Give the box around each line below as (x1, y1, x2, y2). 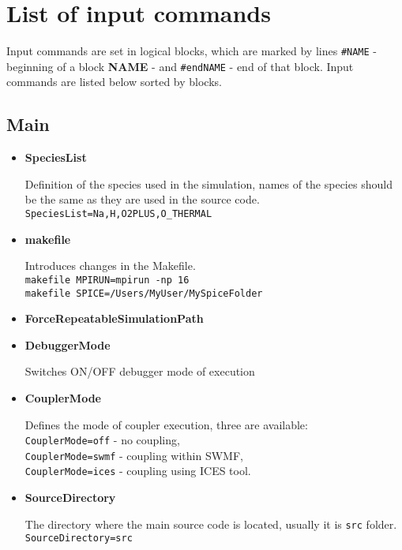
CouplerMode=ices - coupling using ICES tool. (24, 462, 251, 479)
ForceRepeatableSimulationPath (24, 310, 204, 327)
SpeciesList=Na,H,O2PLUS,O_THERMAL (24, 208, 212, 220)
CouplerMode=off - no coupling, (24, 432, 180, 448)
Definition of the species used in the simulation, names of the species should (24, 175, 393, 192)
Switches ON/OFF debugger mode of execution (24, 363, 255, 380)
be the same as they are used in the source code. (24, 191, 260, 208)
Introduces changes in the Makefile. (24, 257, 196, 274)
